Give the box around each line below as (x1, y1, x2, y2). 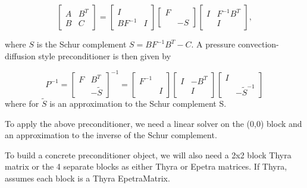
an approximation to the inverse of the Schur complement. (5, 129, 217, 141)
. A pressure (191, 38, 236, 50)
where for (5, 97, 39, 109)
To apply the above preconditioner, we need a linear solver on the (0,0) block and (5, 117, 302, 129)
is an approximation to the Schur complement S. (49, 97, 227, 109)
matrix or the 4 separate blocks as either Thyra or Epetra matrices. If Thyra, (5, 160, 287, 173)
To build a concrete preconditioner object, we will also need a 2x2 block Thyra (5, 148, 292, 161)
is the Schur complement (36, 38, 127, 50)
